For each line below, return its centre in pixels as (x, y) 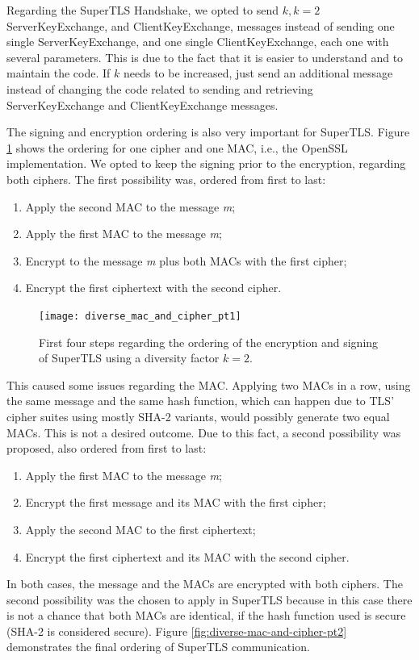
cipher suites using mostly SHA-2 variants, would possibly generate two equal (198, 416)
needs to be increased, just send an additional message (258, 73)
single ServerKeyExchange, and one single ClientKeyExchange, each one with (198, 42)
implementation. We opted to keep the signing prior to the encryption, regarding (206, 163)
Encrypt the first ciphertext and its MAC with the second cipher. (187, 556)
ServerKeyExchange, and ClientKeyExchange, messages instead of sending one (201, 25)
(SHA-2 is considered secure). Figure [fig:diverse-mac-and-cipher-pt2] (177, 631)
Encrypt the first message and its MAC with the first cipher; (176, 502)
